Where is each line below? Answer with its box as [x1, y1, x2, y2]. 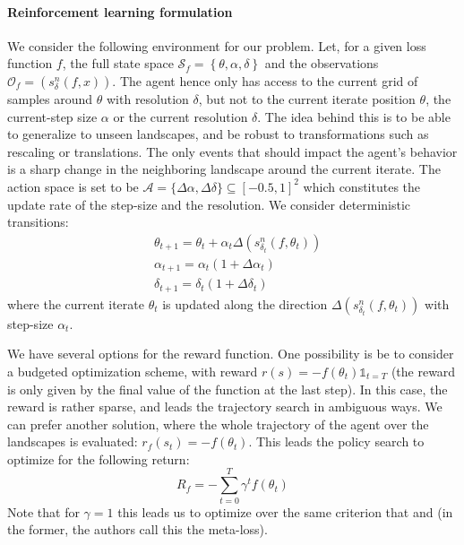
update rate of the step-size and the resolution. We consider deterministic [7, 195, 411, 213]
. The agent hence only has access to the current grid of [112, 71, 418, 90]
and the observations [264, 54, 379, 73]
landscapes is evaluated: [7, 432, 138, 451]
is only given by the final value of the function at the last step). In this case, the [7, 379, 448, 398]
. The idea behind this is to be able [257, 107, 451, 125]
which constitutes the [303, 177, 421, 195]
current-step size [7, 107, 98, 125]
